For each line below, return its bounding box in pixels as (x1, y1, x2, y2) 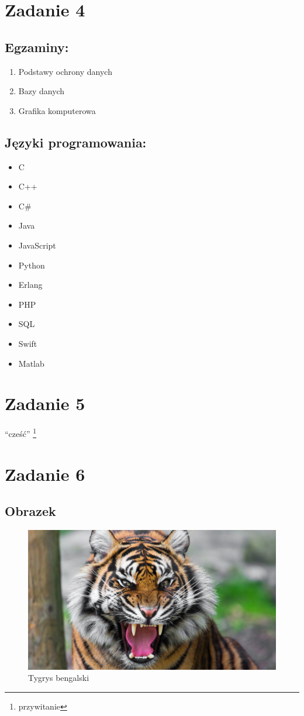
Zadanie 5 (5, 391, 85, 415)
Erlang (18, 278, 43, 291)
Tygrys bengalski (28, 672, 89, 684)
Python (18, 259, 45, 271)
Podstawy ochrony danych (18, 65, 112, 77)
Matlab (18, 357, 44, 369)
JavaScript (18, 239, 56, 251)
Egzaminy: (5, 37, 69, 56)
